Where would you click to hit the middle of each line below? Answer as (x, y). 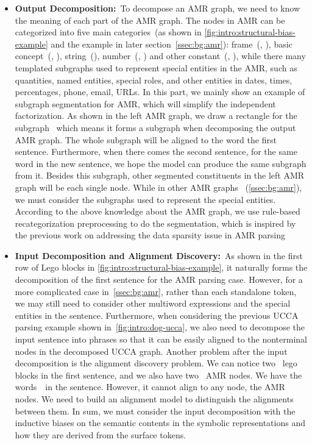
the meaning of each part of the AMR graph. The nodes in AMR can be (150, 20)
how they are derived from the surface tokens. (101, 434)
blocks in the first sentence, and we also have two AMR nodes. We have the (158, 375)
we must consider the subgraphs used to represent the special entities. (145, 199)
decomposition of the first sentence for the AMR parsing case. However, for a (159, 279)
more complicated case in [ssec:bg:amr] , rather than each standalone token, (156, 291)
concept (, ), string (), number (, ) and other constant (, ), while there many (160, 56)
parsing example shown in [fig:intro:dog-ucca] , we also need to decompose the (160, 327)
